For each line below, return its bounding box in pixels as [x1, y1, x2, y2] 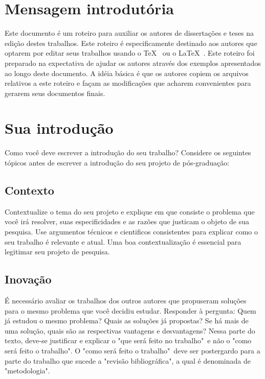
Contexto [5, 182, 54, 198]
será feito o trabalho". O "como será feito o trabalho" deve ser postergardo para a [5, 345, 260, 356]
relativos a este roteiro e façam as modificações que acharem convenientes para [5, 78, 251, 88]
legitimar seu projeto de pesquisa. [5, 246, 110, 257]
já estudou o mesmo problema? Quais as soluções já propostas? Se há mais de [5, 315, 249, 326]
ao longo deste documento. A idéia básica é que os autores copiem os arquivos [5, 67, 249, 78]
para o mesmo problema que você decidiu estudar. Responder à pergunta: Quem [5, 305, 256, 316]
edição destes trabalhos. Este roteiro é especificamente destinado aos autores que [5, 37, 257, 48]
